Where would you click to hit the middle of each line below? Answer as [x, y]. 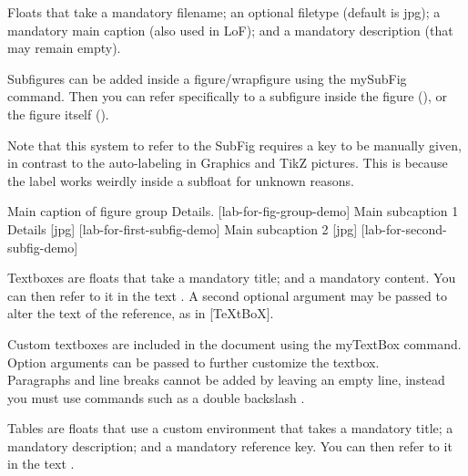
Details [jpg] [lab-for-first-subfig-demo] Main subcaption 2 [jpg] [183, 228]
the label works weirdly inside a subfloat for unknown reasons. [181, 180]
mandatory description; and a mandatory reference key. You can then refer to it [230, 445]
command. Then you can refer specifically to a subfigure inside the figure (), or [228, 96]
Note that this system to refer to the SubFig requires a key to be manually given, [234, 145]
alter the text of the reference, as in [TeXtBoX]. [141, 313]
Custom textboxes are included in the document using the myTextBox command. [234, 343]
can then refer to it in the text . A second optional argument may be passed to [227, 295]
